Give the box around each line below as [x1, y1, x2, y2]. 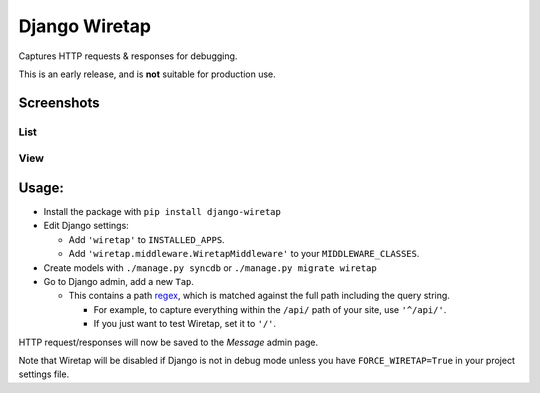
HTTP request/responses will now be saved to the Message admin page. [18, 336, 319, 348]
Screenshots [18, 94, 100, 111]
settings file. [18, 368, 70, 380]
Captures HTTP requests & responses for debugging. [18, 50, 238, 62]
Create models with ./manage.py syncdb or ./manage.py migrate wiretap [43, 261, 377, 274]
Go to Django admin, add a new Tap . [43, 275, 195, 287]
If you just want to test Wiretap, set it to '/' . [93, 318, 277, 330]
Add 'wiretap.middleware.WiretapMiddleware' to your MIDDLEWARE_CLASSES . [68, 248, 420, 260]
